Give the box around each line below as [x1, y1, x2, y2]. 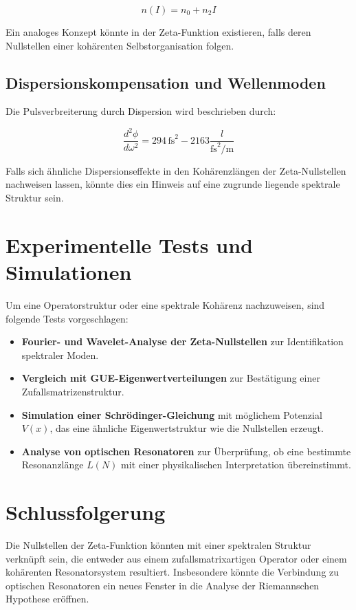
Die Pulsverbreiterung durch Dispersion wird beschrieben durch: [5, 104, 276, 118]
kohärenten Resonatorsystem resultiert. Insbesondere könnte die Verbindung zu [5, 565, 340, 579]
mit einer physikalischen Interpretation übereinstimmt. [121, 457, 351, 472]
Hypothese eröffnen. [5, 591, 89, 606]
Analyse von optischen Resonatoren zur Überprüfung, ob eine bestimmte [21, 444, 351, 458]
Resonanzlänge [21, 457, 84, 472]
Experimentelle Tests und [5, 230, 253, 259]
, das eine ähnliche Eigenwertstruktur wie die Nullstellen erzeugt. [49, 421, 324, 435]
